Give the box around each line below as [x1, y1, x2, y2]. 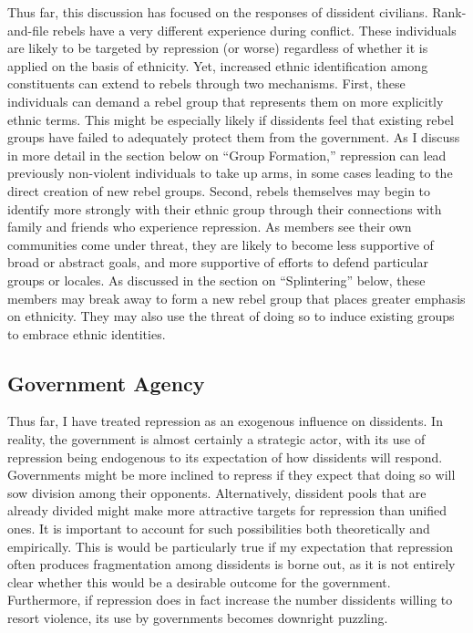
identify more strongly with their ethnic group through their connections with [7, 199, 442, 218]
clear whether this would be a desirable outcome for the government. [7, 572, 391, 591]
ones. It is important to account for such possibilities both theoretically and [7, 519, 430, 538]
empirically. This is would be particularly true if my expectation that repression [7, 536, 454, 555]
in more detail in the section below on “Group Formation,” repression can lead [7, 145, 447, 164]
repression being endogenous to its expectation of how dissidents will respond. [7, 447, 443, 466]
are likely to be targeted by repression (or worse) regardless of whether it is [7, 38, 428, 57]
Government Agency [7, 368, 205, 397]
